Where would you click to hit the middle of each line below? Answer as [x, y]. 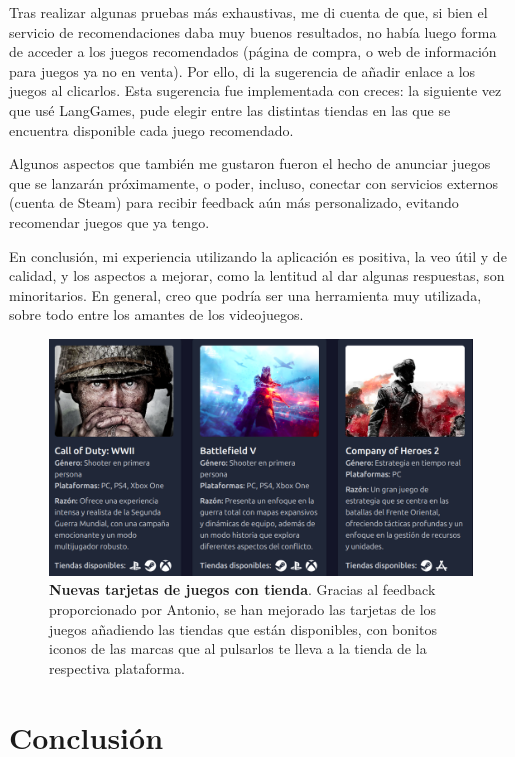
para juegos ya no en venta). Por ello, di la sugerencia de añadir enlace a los [242, 70]
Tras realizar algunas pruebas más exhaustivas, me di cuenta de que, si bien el [248, 12]
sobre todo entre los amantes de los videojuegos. [156, 314]
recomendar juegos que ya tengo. [109, 221]
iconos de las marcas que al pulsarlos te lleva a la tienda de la [238, 648]
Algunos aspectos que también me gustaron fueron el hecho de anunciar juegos [250, 163]
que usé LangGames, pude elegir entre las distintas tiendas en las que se [230, 109]
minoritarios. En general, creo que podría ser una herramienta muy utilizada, [245, 294]
